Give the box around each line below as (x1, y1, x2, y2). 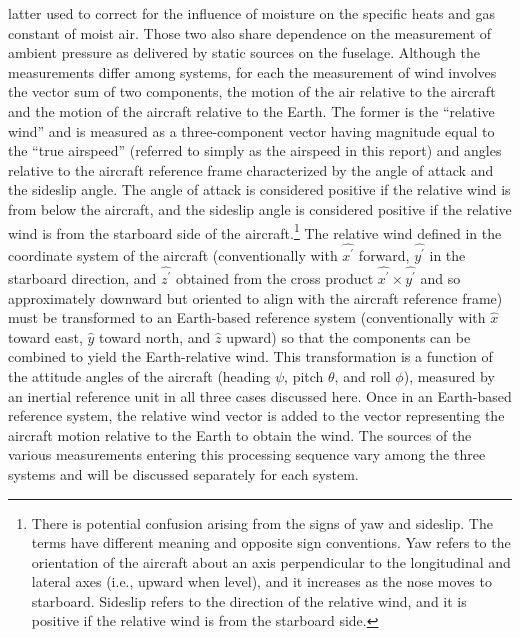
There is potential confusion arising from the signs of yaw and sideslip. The (31, 512, 493, 533)
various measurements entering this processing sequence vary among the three (8, 444, 486, 465)
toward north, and (98, 326, 211, 347)
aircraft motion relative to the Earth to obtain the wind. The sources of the (8, 424, 472, 445)
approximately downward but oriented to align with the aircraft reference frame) (8, 287, 503, 308)
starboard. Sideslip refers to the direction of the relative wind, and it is (31, 590, 467, 611)
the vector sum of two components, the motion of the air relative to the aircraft (8, 81, 496, 102)
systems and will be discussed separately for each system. (8, 463, 359, 484)
